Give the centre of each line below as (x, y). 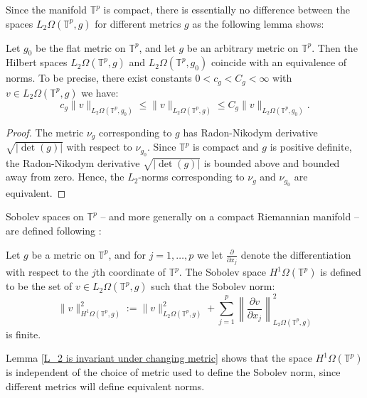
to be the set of (39, 286)
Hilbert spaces (37, 62)
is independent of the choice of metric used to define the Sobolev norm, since (173, 372)
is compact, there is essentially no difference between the (227, 9)
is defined (341, 272)
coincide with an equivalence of (279, 62)
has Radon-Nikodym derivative (250, 132)
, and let (157, 47)
